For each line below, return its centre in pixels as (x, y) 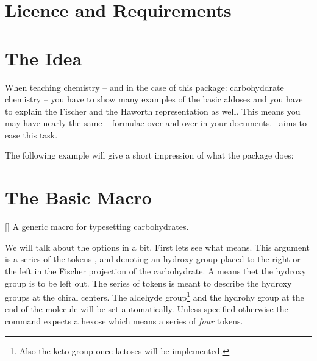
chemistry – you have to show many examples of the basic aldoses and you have (154, 99)
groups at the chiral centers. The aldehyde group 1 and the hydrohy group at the (155, 296)
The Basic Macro (78, 197)
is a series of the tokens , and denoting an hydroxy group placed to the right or (153, 259)
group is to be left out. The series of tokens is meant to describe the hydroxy (148, 283)
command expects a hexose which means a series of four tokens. (124, 321)
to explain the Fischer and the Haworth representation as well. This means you (153, 111)
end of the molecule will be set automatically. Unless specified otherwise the (147, 309)
